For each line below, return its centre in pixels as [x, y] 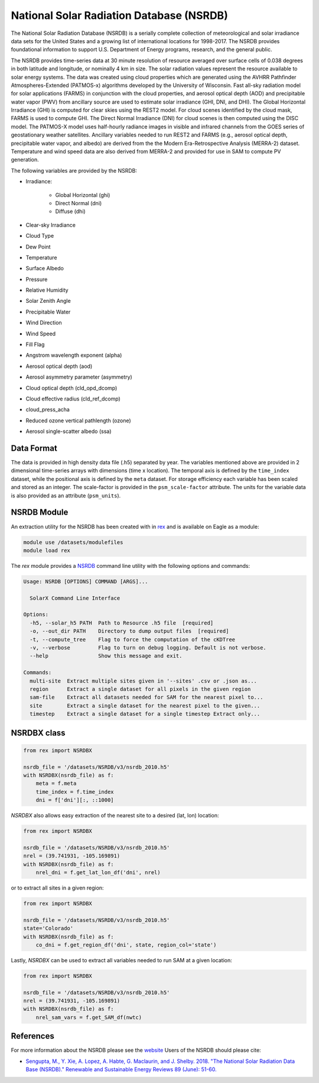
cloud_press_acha [48, 410]
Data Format [34, 448]
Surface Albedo [45, 269]
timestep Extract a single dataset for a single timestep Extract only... [145, 714]
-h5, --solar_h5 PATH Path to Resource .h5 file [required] [122, 623]
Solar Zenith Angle [48, 301]
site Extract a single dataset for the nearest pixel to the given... [145, 706]
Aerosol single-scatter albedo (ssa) [69, 431]
